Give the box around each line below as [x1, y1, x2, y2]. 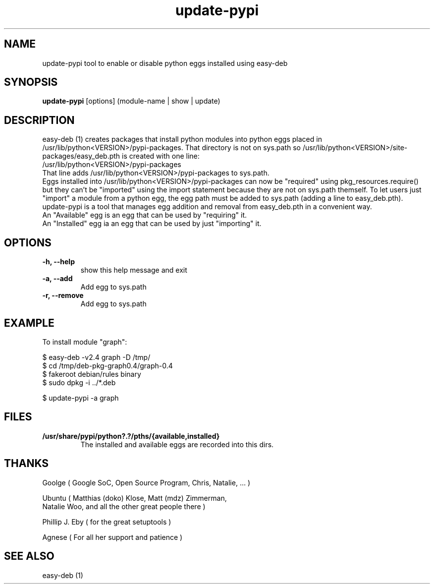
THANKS [4, 457, 49, 470]
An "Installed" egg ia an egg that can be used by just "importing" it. [42, 219, 262, 228]
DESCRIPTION [4, 114, 75, 126]
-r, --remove [42, 291, 84, 300]
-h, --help [42, 257, 75, 266]
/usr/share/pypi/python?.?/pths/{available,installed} [42, 431, 220, 440]
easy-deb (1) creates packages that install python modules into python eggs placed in [42, 135, 322, 144]
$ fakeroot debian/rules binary [42, 369, 141, 378]
